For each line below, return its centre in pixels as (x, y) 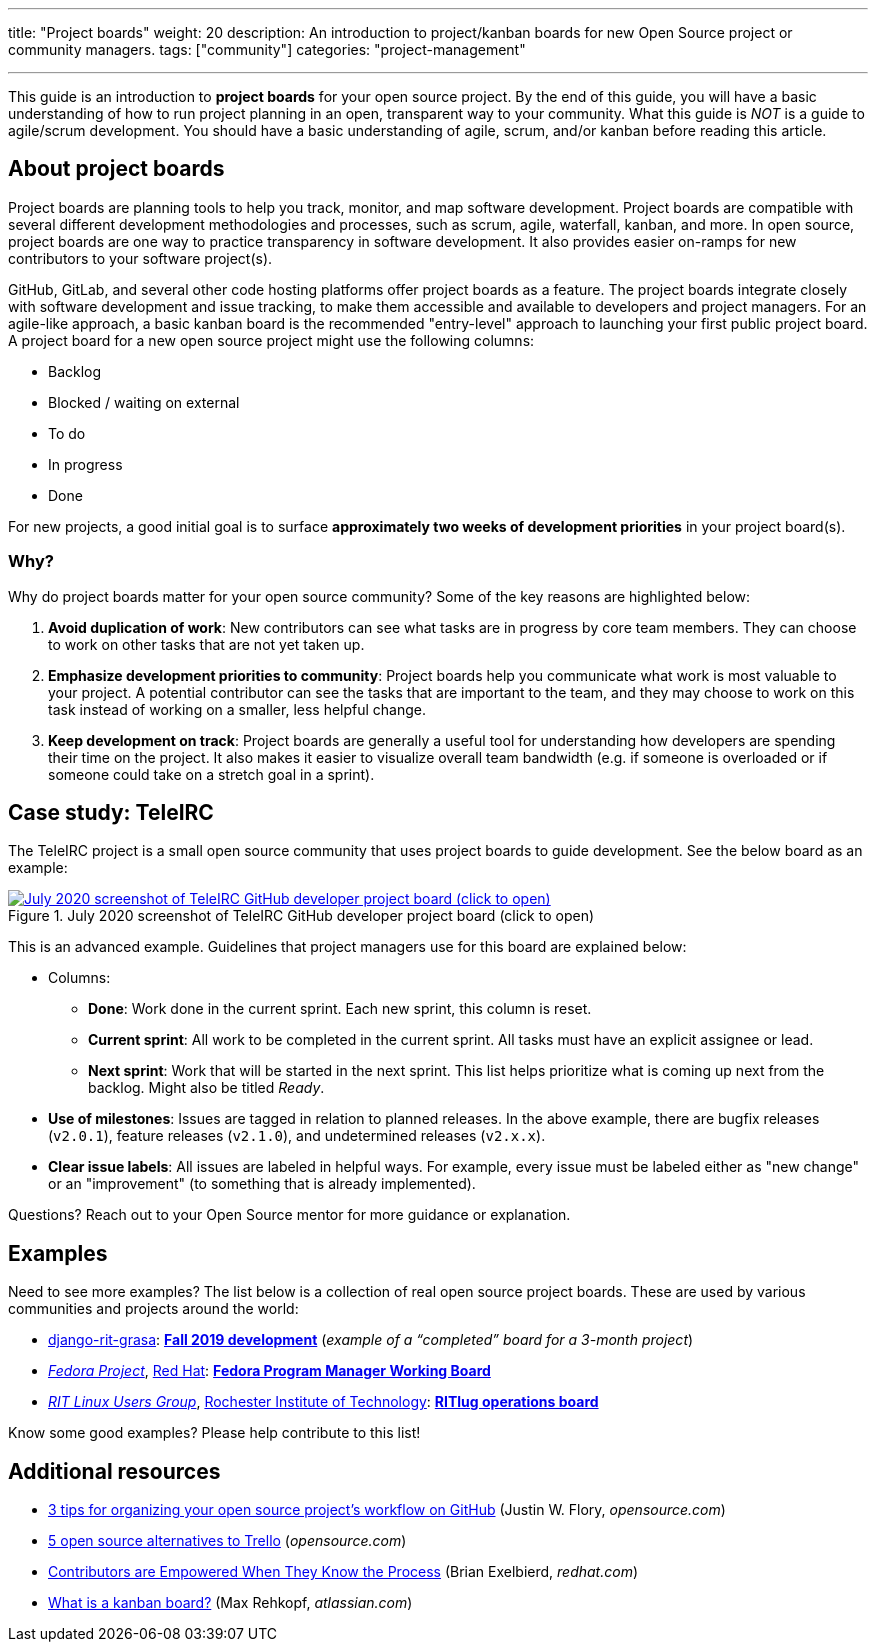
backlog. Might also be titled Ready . (206, 1088)
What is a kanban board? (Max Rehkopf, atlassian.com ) (230, 1603)
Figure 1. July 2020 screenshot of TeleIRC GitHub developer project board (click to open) (301, 916)
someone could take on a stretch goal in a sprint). (211, 774)
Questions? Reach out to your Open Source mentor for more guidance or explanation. (289, 1215)
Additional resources (114, 1471)
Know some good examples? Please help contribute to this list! (214, 1433)
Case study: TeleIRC (111, 813)
